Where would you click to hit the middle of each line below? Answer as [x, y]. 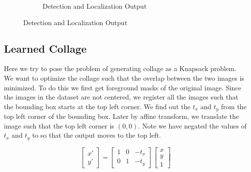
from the [234, 106]
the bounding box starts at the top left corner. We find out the [97, 106]
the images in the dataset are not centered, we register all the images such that [121, 97]
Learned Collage [45, 48]
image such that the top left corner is [59, 125]
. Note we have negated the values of [192, 125]
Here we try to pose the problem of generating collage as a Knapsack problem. [120, 68]
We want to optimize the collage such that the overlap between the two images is [124, 78]
